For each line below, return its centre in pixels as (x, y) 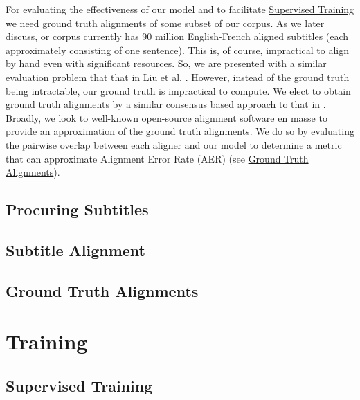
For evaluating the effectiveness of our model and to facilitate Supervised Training (180, 9)
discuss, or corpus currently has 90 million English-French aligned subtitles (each (177, 36)
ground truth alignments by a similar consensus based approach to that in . (166, 104)
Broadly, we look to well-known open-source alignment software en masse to (166, 117)
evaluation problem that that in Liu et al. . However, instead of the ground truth (178, 76)
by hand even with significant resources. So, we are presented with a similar (166, 63)
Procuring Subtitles (77, 209)
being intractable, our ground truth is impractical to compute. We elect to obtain (178, 90)
